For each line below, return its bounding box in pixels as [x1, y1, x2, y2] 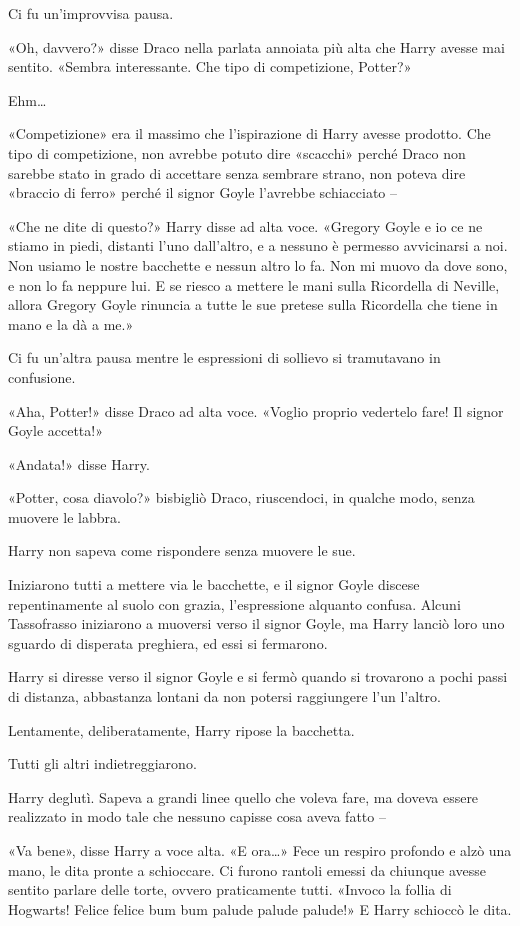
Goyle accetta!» [8, 420, 103, 441]
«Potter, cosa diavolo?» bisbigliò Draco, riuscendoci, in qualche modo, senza [8, 487, 475, 508]
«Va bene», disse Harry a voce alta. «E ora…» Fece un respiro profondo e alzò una [8, 840, 512, 860]
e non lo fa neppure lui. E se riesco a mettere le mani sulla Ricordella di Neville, [8, 274, 500, 295]
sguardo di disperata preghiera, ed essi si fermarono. [8, 632, 328, 653]
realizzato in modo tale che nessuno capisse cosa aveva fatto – [8, 806, 386, 827]
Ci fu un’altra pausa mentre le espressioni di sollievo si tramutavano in [8, 347, 441, 368]
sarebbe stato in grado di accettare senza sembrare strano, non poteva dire [8, 162, 466, 183]
